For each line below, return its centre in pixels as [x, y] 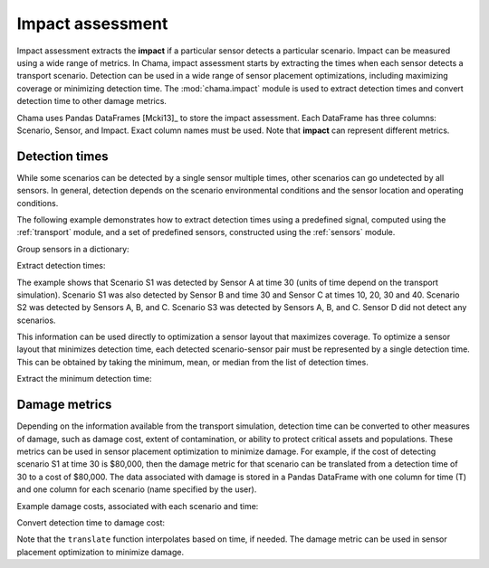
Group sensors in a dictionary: [73, 249]
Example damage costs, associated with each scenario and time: [138, 506]
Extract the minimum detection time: [84, 379]
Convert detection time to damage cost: [91, 522]
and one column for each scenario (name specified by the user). [137, 489]
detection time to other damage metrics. [92, 101]
